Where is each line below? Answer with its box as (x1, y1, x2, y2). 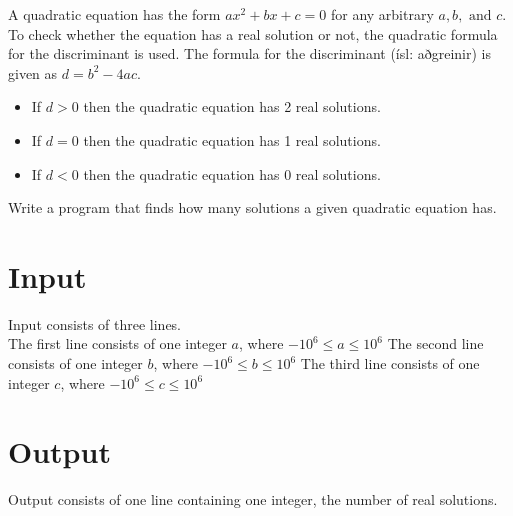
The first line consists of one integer (8, 333, 227, 354)
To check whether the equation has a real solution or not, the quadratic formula (8, 23, 498, 44)
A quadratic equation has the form (8, 4, 221, 24)
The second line (387, 333, 484, 354)
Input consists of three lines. (8, 313, 182, 334)
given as (8, 62, 58, 83)
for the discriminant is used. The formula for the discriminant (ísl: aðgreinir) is (8, 43, 491, 64)
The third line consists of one (300, 353, 480, 374)
